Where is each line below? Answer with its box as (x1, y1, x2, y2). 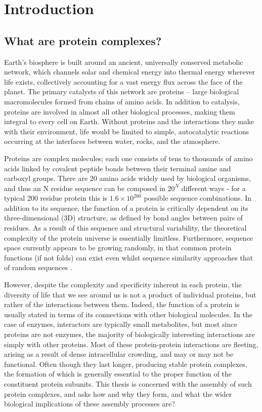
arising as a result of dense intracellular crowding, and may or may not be (4, 349, 234, 359)
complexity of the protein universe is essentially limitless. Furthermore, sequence (4, 232, 253, 243)
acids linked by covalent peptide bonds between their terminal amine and (4, 163, 231, 173)
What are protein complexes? (4, 32, 162, 48)
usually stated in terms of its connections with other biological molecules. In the (4, 309, 252, 319)
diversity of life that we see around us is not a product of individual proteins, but (4, 289, 256, 299)
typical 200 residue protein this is (4, 193, 108, 203)
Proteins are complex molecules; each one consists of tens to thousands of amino (4, 153, 253, 163)
